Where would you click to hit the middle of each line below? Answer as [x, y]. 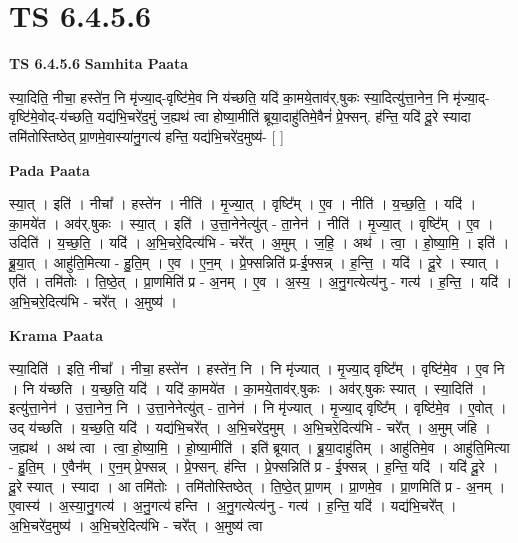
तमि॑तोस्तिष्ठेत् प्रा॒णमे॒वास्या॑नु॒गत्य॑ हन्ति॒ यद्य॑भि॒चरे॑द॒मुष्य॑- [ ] [146, 135]
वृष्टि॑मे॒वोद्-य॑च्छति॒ [51, 116]
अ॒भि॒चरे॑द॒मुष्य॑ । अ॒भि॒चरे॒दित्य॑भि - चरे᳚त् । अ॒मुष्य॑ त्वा [136, 525]
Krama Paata [56, 334]
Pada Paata [49, 169]
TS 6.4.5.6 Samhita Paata [99, 63]
